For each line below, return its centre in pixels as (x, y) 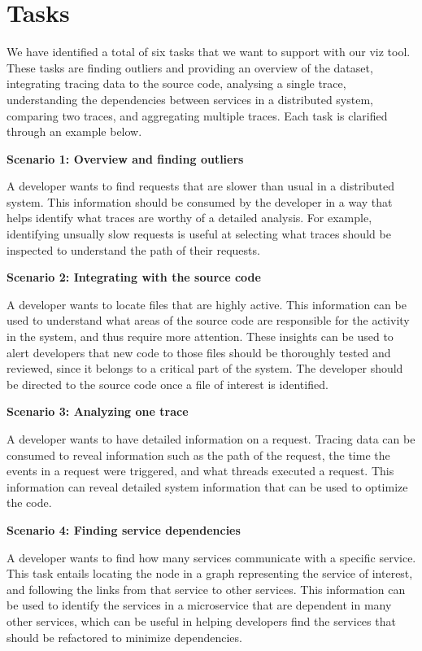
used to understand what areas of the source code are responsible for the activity (208, 320)
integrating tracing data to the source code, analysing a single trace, (176, 83)
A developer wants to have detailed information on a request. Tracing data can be (211, 439)
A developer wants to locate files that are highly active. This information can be (207, 304)
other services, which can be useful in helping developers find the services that (201, 620)
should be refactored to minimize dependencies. (124, 637)
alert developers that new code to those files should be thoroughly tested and (199, 352)
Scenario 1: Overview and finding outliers (125, 158)
